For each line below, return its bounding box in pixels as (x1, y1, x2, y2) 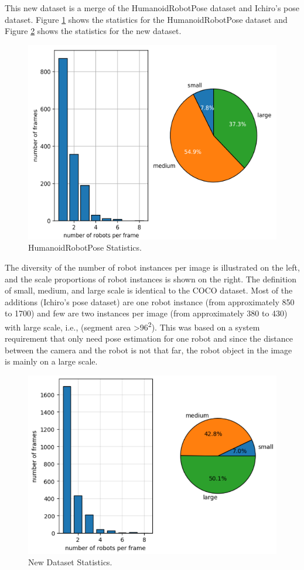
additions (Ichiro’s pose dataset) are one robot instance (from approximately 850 (5, 295, 295, 308)
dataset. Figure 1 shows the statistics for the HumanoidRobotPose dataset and (5, 13, 288, 25)
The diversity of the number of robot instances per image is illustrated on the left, (5, 261, 300, 274)
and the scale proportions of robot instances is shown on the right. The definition (5, 272, 297, 285)
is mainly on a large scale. (5, 355, 98, 367)
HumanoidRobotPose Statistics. (28, 241, 142, 254)
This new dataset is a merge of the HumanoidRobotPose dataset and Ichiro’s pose (5, 2, 300, 14)
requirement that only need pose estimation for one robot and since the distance (5, 332, 293, 345)
